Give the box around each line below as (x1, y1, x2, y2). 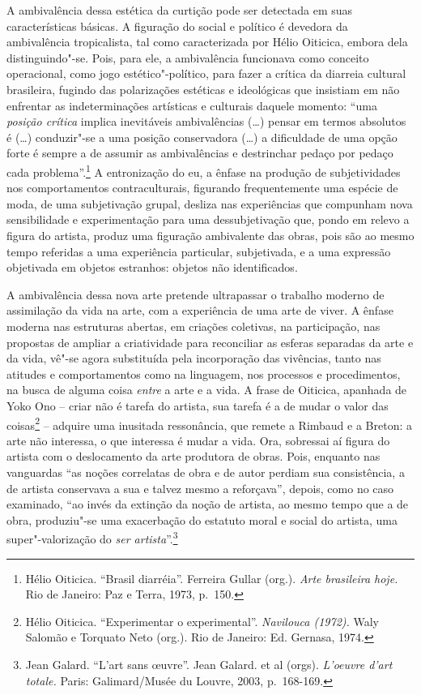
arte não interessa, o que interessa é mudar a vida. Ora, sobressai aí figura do (6, 431, 390, 448)
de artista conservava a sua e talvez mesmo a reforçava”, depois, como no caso (6, 479, 394, 496)
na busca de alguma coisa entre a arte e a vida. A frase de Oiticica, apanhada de (6, 381, 407, 398)
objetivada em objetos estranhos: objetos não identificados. (6, 259, 298, 276)
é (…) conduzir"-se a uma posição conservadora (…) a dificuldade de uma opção (6, 128, 398, 145)
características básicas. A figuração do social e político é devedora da (6, 17, 348, 34)
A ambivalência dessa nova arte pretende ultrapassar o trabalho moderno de (6, 285, 385, 302)
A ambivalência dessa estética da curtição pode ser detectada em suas (6, 2, 353, 18)
